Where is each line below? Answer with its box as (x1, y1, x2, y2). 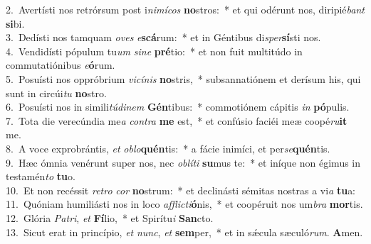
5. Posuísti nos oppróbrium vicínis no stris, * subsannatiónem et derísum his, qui (6, 71, 361, 86)
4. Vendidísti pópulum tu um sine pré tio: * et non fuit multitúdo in (6, 43, 303, 58)
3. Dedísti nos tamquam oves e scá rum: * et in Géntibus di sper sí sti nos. (6, 30, 321, 45)
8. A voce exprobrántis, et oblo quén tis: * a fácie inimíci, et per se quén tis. (6, 140, 330, 155)
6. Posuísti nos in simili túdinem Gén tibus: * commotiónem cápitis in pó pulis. (6, 99, 350, 114)
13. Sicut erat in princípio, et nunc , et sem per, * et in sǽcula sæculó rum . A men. (6, 224, 363, 239)
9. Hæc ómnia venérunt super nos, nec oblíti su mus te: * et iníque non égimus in (6, 155, 361, 170)
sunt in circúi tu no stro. (6, 85, 107, 100)
